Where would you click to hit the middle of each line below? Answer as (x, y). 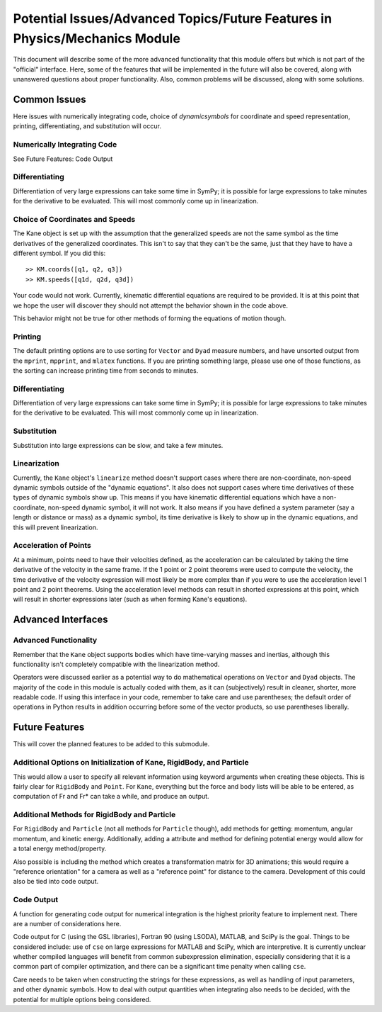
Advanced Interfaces (61, 620)
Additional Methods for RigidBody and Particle (94, 815)
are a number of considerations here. (67, 923)
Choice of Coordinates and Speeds (74, 219)
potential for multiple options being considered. (82, 999)
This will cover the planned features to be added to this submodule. (111, 744)
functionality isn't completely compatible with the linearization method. (116, 664)
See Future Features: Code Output (63, 159)
